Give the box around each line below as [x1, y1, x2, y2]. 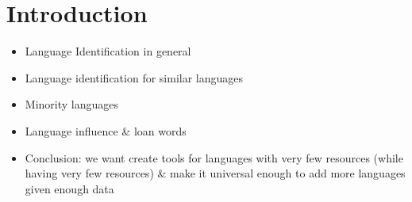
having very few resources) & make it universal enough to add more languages [25, 165, 406, 181]
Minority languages [25, 96, 118, 112]
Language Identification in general [25, 43, 191, 59]
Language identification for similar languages [25, 69, 244, 86]
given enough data [25, 180, 114, 196]
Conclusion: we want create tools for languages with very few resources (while [25, 149, 403, 166]
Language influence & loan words [25, 122, 187, 139]
